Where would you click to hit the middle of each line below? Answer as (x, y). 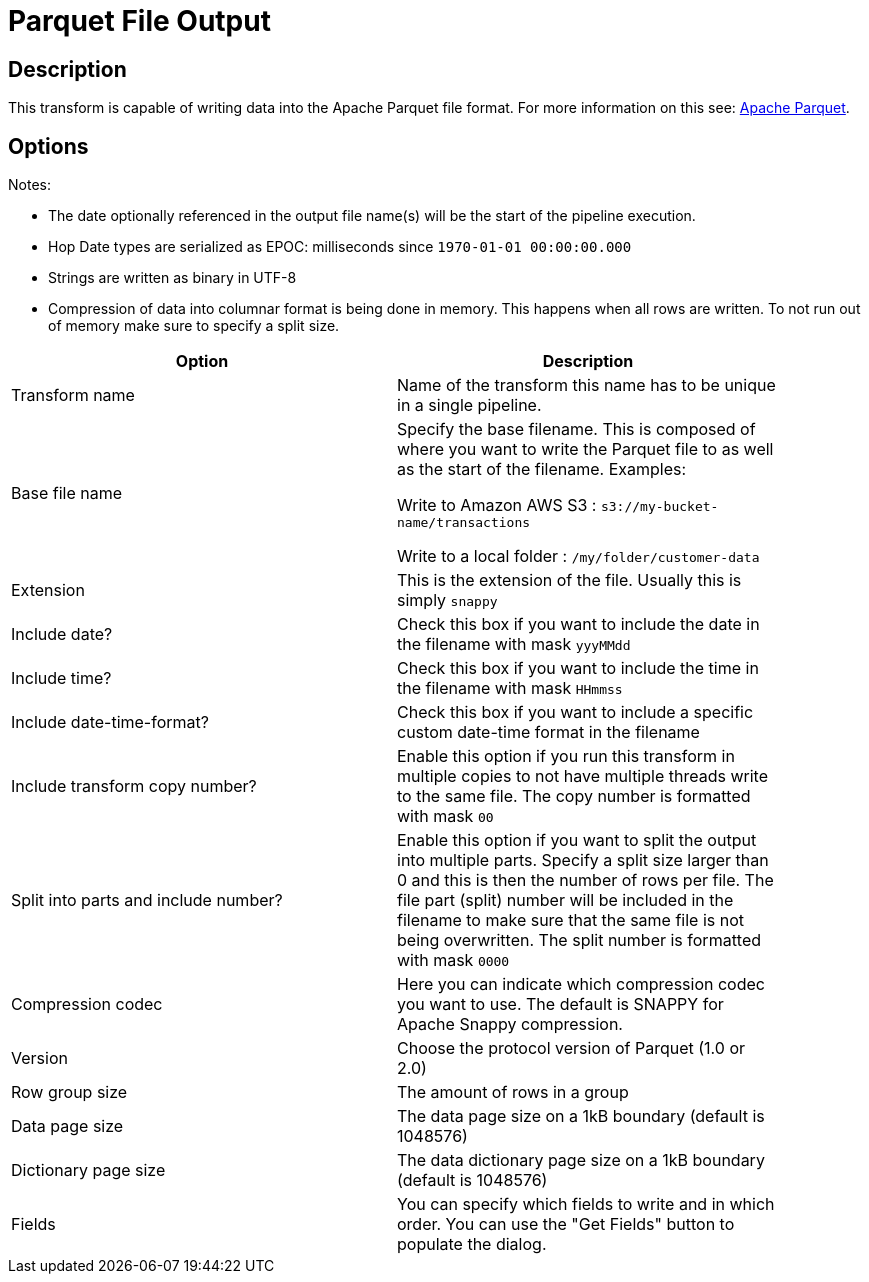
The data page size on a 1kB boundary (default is (581, 1116)
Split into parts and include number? (147, 900)
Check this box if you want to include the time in (578, 668)
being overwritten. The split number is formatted (579, 940)
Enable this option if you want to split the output (577, 840)
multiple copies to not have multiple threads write (582, 776)
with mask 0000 (453, 960)
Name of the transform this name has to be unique (586, 385)
